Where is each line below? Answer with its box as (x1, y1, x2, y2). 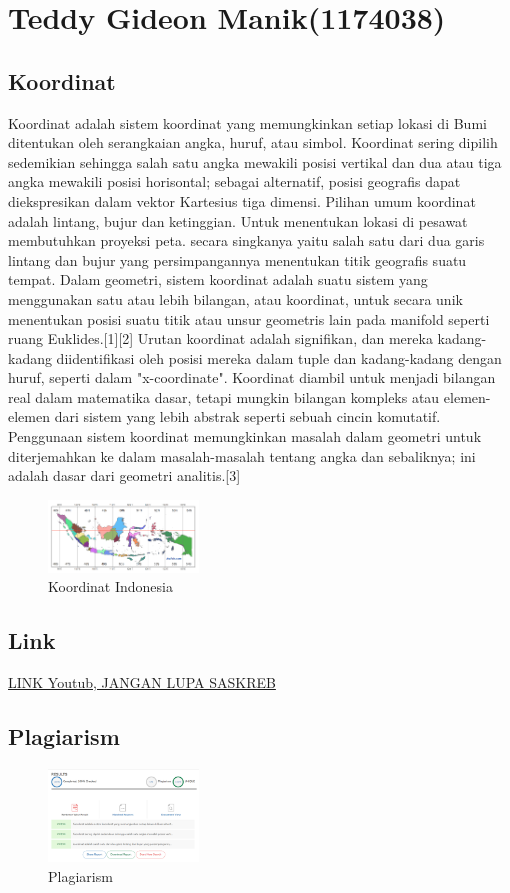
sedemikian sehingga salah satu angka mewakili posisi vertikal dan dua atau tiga (8, 151, 502, 172)
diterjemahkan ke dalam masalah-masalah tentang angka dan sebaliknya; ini (8, 445, 476, 466)
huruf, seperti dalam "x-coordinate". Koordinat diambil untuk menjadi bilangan (8, 367, 496, 388)
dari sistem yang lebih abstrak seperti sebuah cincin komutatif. (54, 406, 441, 427)
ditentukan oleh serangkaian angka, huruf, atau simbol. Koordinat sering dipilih (8, 132, 498, 153)
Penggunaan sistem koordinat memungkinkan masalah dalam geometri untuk (8, 426, 482, 447)
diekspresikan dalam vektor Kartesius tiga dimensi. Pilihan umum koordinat (8, 190, 476, 211)
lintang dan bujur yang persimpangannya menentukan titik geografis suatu (8, 249, 467, 270)
